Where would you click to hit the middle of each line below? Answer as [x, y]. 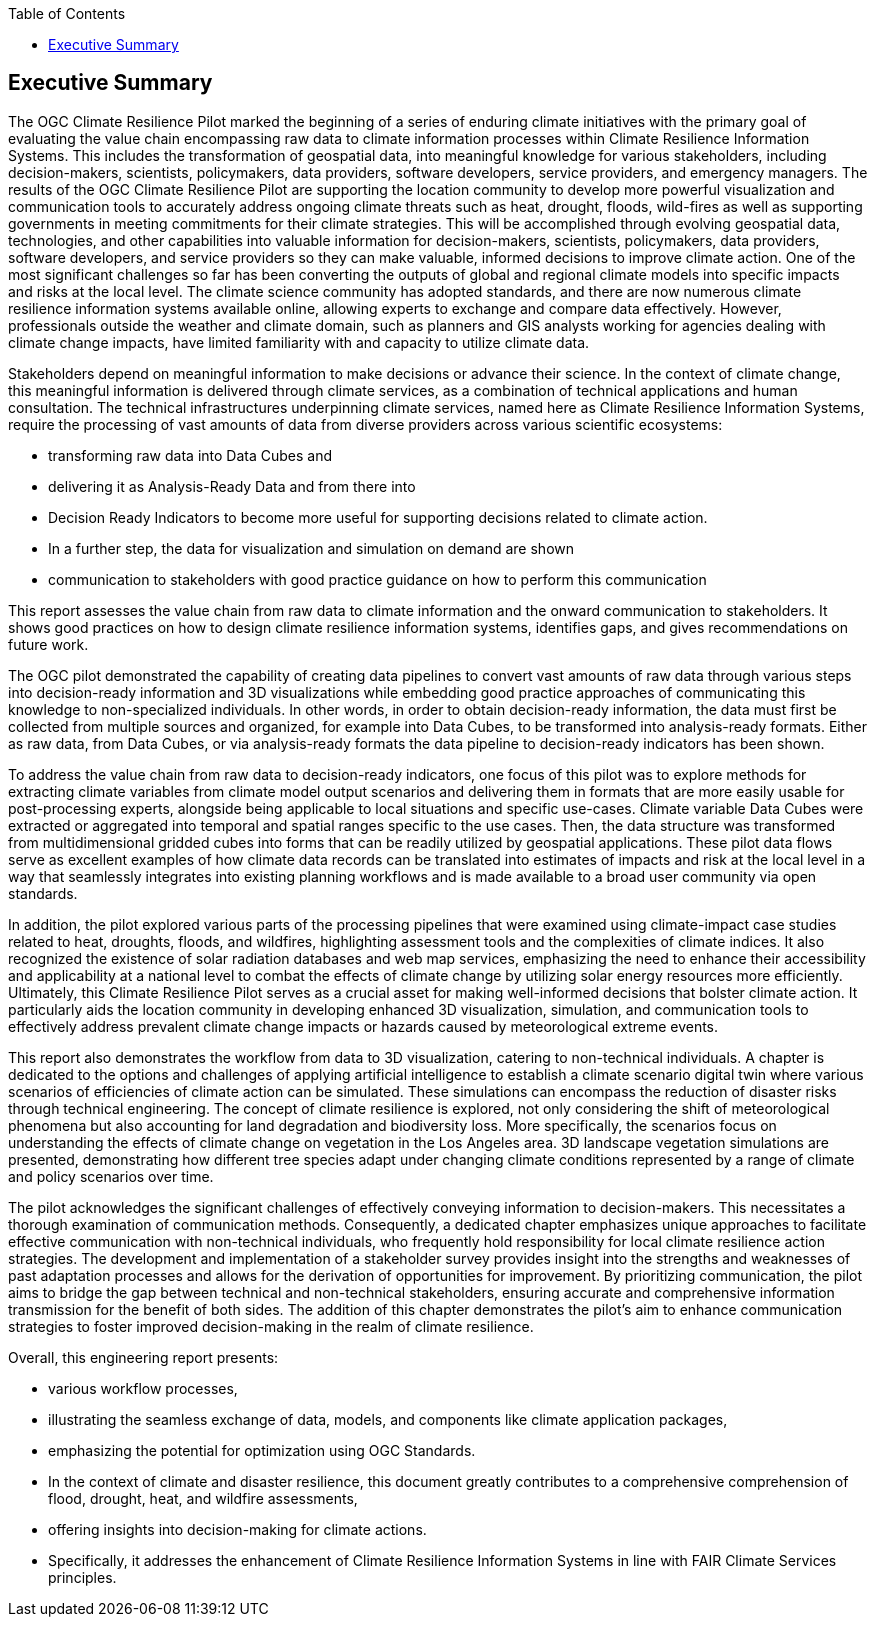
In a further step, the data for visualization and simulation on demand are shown [311, 548]
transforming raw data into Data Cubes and [190, 455]
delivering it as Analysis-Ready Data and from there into [232, 486]
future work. [48, 644]
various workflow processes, [143, 1388]
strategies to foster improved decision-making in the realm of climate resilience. [271, 1326]
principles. [82, 1577]
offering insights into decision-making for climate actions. [237, 1529]
